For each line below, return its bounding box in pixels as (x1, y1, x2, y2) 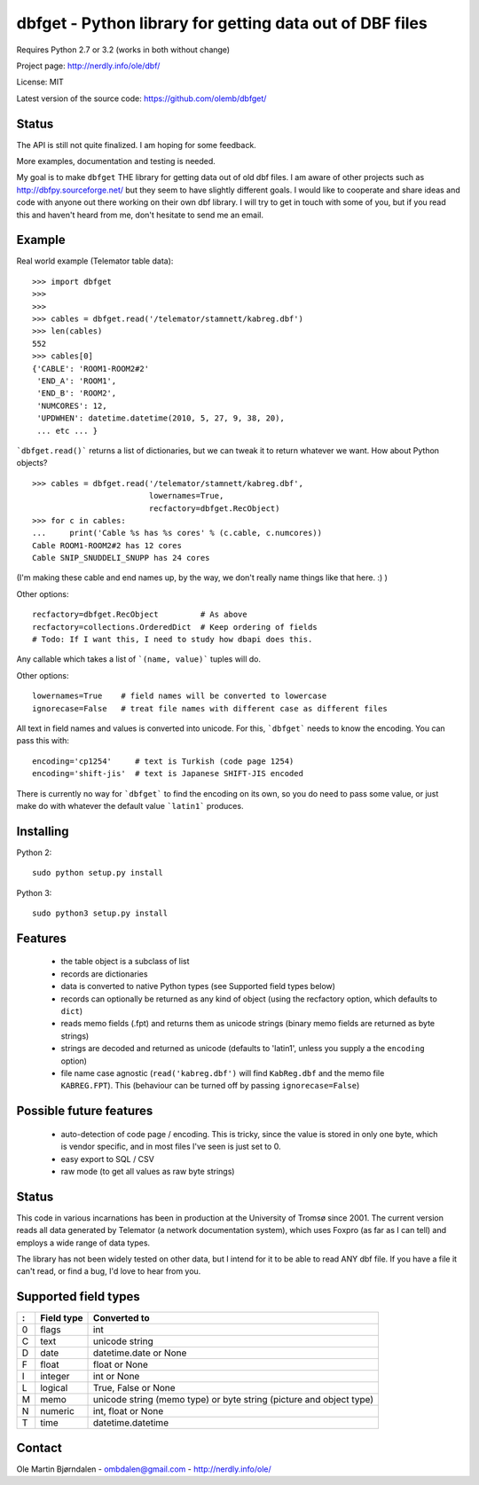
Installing (16, 823, 70, 838)
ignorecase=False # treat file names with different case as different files (32, 703, 388, 713)
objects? (16, 458, 48, 468)
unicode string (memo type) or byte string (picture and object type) (93, 1394, 374, 1406)
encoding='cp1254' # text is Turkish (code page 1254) (32, 756, 294, 766)
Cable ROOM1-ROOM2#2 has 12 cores (32, 540, 182, 550)
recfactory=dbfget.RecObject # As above (32, 609, 247, 620)
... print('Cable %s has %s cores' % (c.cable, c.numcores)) (32, 528, 323, 538)
